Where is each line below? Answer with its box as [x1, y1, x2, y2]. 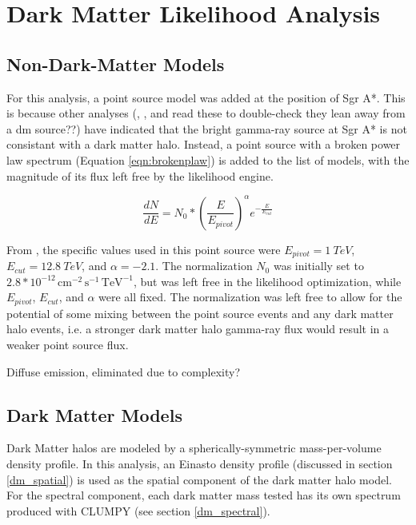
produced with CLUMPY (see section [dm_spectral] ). [6, 502, 270, 519]
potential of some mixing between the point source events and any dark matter [6, 304, 394, 321]
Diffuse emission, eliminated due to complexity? [6, 363, 241, 380]
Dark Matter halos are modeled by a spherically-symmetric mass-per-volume [6, 439, 382, 456]
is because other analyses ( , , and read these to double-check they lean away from [6, 105, 406, 121]
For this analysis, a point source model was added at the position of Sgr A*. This [6, 89, 406, 105]
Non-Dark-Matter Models [6, 51, 225, 76]
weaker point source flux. [6, 336, 129, 352]
